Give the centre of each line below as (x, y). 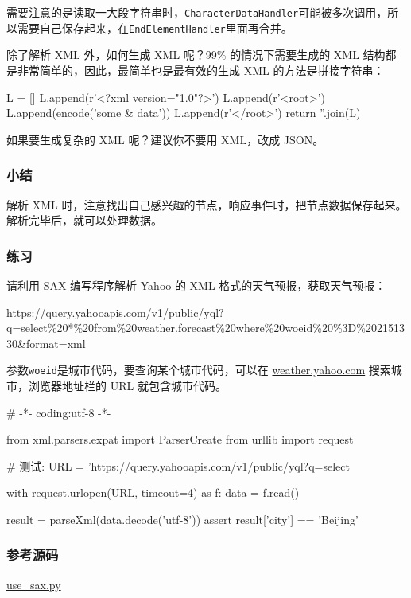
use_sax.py (34, 584)
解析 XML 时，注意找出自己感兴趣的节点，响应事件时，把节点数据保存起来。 (207, 204)
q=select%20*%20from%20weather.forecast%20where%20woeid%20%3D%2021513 (205, 328)
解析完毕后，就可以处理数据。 (84, 220)
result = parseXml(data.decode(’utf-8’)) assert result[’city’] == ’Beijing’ (182, 519)
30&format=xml (46, 343)
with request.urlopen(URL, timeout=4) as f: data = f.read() (153, 492)
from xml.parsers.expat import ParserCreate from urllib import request (180, 439)
